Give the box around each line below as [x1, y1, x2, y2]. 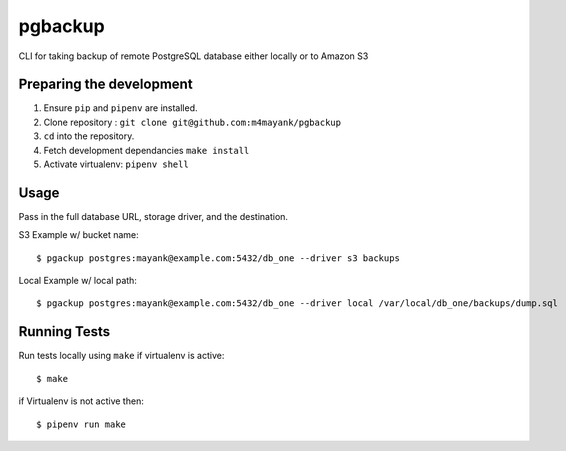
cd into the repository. [43, 130, 135, 142]
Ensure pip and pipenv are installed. [43, 102, 199, 114]
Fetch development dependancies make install [43, 144, 250, 156]
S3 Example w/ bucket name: [18, 229, 139, 241]
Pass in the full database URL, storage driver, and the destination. [18, 210, 289, 222]
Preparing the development [18, 76, 194, 93]
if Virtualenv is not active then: [18, 395, 144, 407]
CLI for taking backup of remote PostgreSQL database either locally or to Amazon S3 [18, 50, 369, 62]
